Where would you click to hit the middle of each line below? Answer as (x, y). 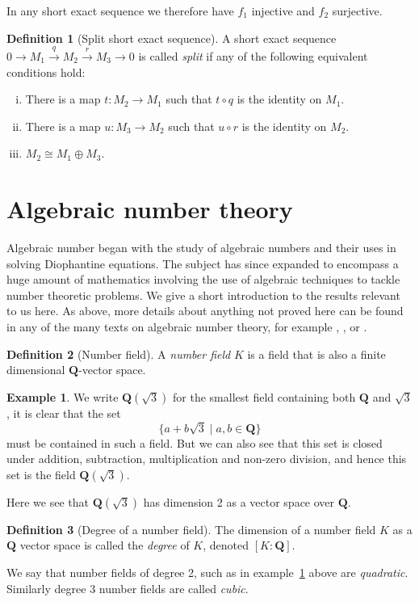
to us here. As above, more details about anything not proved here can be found (205, 311)
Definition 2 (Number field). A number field (119, 354)
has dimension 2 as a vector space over (239, 501)
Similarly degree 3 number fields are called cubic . (128, 588)
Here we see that (48, 501)
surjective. (357, 11)
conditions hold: (46, 72)
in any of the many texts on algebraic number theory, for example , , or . (187, 327)
